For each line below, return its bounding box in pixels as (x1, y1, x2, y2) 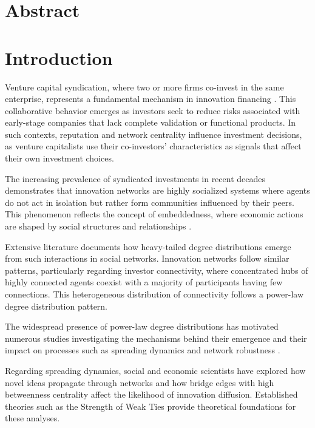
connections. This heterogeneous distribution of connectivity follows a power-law (5, 288, 304, 300)
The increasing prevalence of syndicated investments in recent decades (5, 172, 266, 185)
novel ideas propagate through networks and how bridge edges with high (5, 376, 274, 389)
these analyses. (5, 412, 60, 424)
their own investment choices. (5, 152, 114, 165)
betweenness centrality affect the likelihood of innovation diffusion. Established (5, 388, 298, 401)
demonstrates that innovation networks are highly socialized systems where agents (5, 184, 310, 197)
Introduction (5, 45, 113, 70)
